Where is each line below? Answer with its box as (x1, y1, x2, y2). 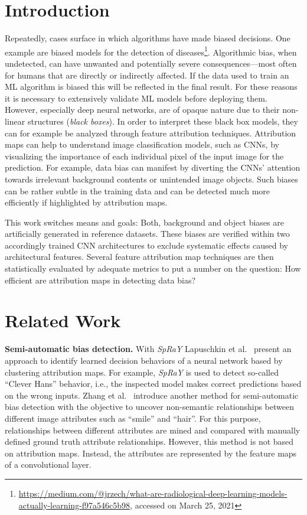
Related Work (5, 308, 121, 333)
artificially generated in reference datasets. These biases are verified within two (5, 227, 290, 240)
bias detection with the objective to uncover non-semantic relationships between (5, 400, 294, 413)
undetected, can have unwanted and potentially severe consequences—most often (5, 57, 297, 69)
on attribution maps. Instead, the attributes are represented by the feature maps (5, 446, 297, 459)
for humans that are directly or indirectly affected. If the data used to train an (5, 69, 289, 81)
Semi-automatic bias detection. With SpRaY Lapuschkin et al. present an (5, 343, 292, 355)
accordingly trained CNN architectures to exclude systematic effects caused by (5, 239, 288, 251)
